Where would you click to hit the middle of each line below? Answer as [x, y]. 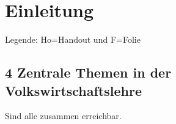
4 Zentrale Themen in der [88, 72]
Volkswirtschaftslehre [74, 90]
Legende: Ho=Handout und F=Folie [73, 39]
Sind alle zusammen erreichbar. [63, 116]
